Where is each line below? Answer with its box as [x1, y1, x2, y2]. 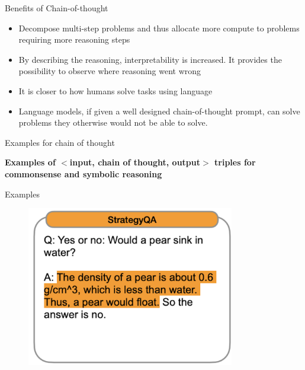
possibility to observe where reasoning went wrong [18, 65, 201, 77]
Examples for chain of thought [5, 136, 115, 148]
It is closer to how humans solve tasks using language [18, 84, 213, 97]
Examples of [5, 156, 56, 168]
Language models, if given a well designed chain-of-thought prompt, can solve [18, 104, 300, 117]
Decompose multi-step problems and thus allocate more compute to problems [18, 21, 300, 34]
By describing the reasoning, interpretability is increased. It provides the [18, 53, 282, 65]
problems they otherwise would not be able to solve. [18, 116, 208, 129]
